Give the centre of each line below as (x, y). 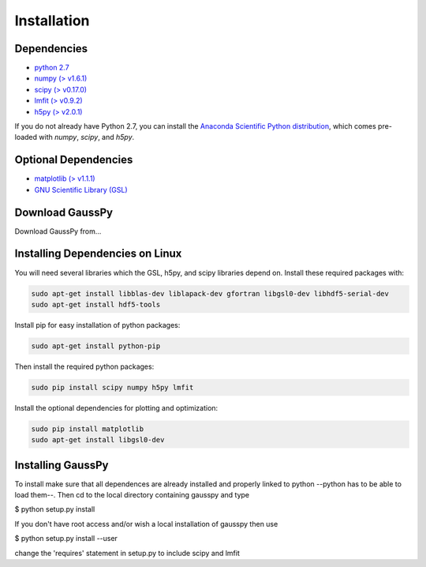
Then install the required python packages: (84, 366)
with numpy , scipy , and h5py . (87, 137)
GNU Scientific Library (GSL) (81, 190)
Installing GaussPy (62, 465)
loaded (26, 137)
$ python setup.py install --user (66, 539)
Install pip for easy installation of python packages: (97, 325)
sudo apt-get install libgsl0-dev (98, 440)
